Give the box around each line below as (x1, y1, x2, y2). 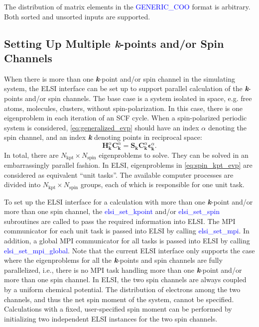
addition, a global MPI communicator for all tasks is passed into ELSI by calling (4, 235, 250, 246)
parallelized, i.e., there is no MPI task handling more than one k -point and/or (4, 264, 242, 275)
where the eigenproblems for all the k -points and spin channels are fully (4, 255, 223, 265)
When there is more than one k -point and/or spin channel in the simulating (4, 73, 235, 84)
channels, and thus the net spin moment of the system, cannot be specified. (4, 294, 234, 304)
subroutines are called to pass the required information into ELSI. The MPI (4, 216, 236, 226)
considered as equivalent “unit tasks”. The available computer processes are (4, 169, 234, 180)
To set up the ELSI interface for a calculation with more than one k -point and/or (4, 196, 253, 207)
